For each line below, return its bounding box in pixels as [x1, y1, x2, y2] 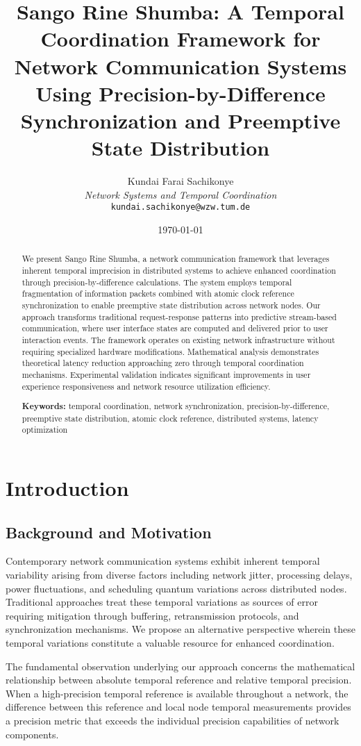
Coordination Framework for [40, 24, 321, 53]
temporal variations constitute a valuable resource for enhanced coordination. [6, 635, 335, 649]
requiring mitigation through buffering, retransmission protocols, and [6, 608, 299, 622]
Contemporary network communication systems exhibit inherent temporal [6, 554, 320, 568]
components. [6, 727, 59, 741]
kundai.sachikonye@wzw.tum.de [110, 202, 251, 213]
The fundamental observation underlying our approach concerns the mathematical [6, 658, 355, 673]
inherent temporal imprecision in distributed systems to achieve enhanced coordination [22, 264, 336, 276]
